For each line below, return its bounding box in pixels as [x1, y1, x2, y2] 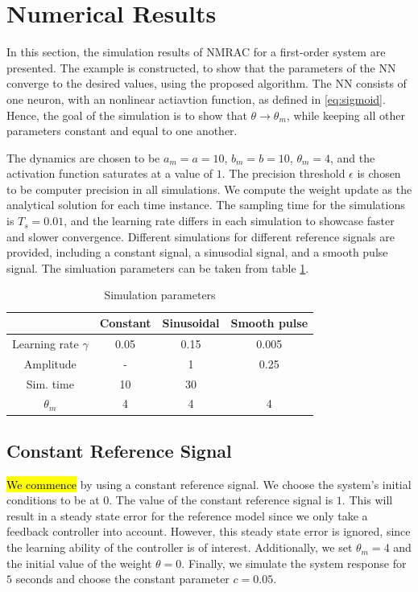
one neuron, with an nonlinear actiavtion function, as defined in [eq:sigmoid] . [6, 90, 386, 107]
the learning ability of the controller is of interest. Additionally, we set [6, 539, 353, 556]
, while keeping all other [286, 106, 405, 123]
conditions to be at [6, 491, 100, 508]
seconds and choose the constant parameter [15, 570, 230, 587]
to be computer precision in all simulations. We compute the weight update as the [6, 180, 412, 197]
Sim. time [26, 375, 74, 392]
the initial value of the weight [6, 554, 152, 571]
